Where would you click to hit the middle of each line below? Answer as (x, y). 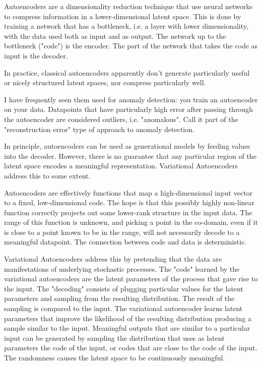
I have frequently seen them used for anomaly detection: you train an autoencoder (131, 99)
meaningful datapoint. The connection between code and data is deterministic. (125, 242)
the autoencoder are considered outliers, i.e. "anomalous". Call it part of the (121, 119)
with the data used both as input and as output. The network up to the (115, 36)
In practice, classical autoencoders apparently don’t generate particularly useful (127, 72)
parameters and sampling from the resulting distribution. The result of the (119, 298)
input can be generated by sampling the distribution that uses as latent (114, 338)
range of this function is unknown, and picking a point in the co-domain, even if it (131, 222)
